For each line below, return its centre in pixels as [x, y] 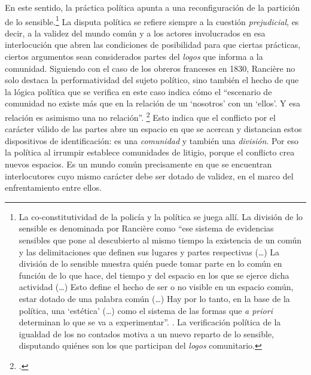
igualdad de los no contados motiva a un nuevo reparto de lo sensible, [147, 333]
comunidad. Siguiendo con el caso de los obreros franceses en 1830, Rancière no [150, 68]
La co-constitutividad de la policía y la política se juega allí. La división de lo [161, 216]
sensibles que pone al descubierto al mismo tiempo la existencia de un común [160, 240]
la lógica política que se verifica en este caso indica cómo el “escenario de [138, 91]
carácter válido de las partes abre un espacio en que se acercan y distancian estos [153, 129]
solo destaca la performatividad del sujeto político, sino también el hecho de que [152, 80]
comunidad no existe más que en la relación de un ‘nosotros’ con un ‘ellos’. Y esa [153, 103]
